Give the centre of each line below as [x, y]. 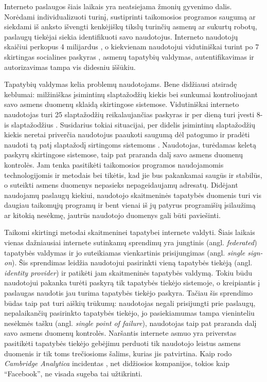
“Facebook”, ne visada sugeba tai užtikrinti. [73, 373]
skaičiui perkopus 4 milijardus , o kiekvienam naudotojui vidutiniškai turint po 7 [132, 47]
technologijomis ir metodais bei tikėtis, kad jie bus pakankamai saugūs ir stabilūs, [133, 175]
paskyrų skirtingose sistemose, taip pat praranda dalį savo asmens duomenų [124, 154]
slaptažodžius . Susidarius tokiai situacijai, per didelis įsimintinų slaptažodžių [133, 124]
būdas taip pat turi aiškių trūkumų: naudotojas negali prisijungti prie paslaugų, [130, 303]
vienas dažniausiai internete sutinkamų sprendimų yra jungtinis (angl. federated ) [131, 242]
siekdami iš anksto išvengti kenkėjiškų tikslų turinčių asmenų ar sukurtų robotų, [131, 26]
